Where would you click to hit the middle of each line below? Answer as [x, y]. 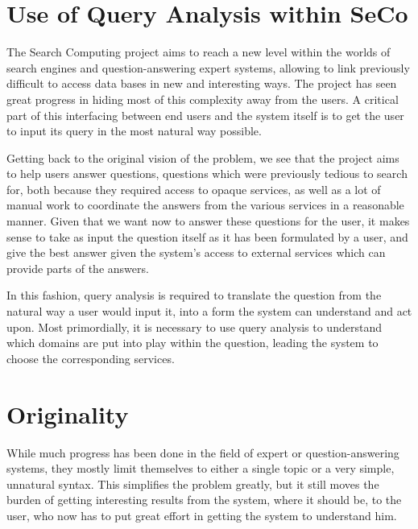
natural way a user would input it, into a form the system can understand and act [209, 311]
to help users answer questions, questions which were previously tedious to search [207, 174]
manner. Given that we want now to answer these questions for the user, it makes [208, 221]
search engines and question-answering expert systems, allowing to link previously [208, 67]
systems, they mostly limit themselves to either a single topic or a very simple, [201, 468]
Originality [68, 413]
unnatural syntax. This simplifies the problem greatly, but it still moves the [193, 484]
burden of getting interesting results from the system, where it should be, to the [204, 500]
